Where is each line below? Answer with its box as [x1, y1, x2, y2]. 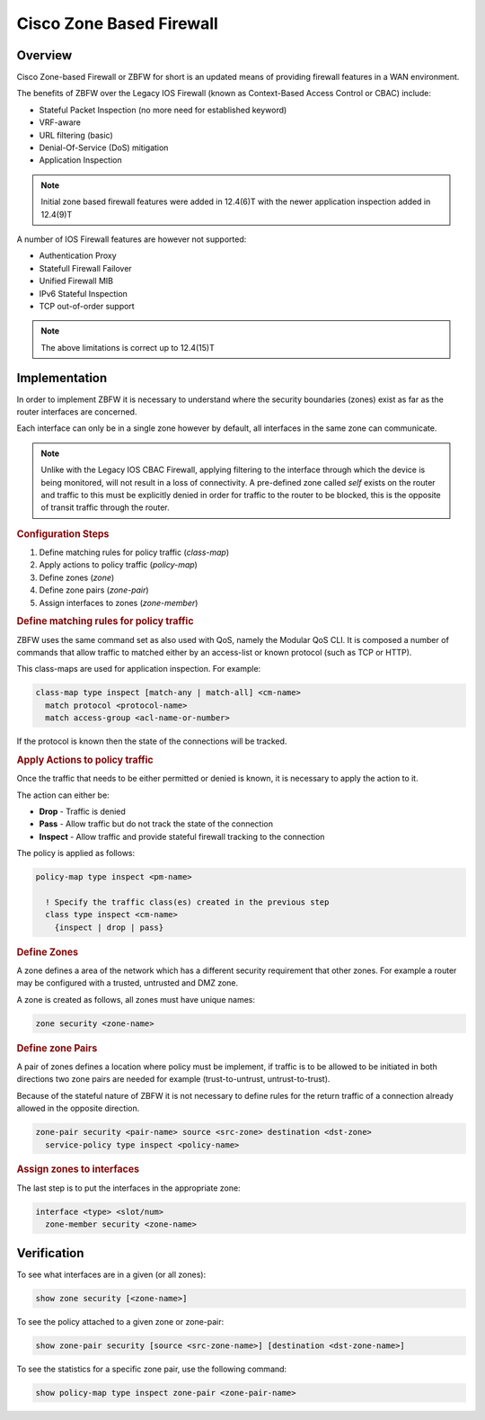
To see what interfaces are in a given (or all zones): [16, 1269, 207, 1280]
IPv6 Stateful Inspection [39, 288, 128, 299]
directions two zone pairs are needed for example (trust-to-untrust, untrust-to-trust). [16, 1074, 331, 1085]
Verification [16, 1246, 84, 1261]
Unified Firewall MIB [39, 275, 114, 287]
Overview [16, 48, 73, 63]
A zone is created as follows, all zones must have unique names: [16, 994, 256, 1005]
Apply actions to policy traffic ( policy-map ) [39, 559, 198, 570]
